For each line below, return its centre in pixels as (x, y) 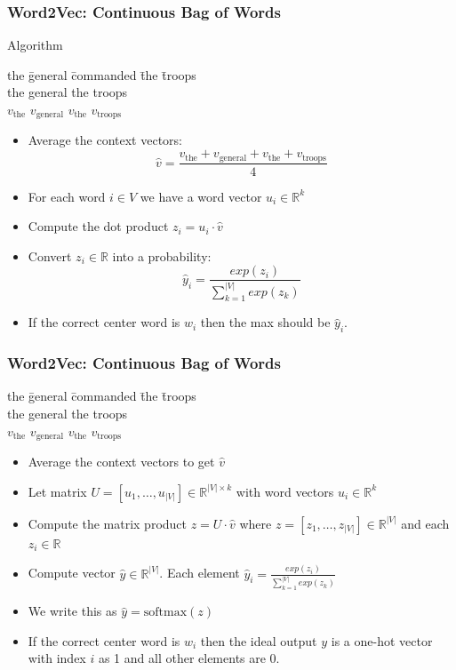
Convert (50, 255)
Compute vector (72, 573)
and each (425, 523)
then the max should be (265, 322)
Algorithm (35, 45)
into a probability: (162, 255)
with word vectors (285, 491)
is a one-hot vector (382, 640)
